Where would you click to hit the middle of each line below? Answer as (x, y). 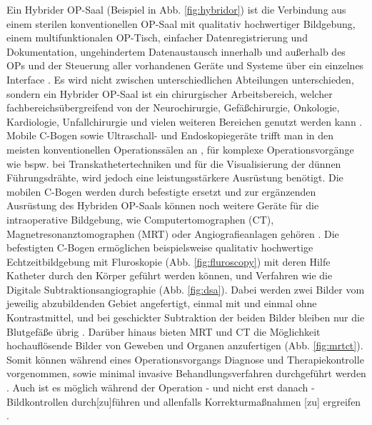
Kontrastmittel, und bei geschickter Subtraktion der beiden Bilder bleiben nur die (186, 317)
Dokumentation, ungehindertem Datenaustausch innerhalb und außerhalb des (176, 51)
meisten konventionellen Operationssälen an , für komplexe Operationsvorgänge (180, 149)
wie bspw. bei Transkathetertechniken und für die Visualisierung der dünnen (174, 163)
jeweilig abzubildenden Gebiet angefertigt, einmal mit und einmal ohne (162, 303)
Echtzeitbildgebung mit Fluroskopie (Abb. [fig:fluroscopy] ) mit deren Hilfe (169, 261)
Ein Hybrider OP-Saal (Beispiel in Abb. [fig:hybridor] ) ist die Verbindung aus (176, 9)
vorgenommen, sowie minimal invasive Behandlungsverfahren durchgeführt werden (186, 373)
